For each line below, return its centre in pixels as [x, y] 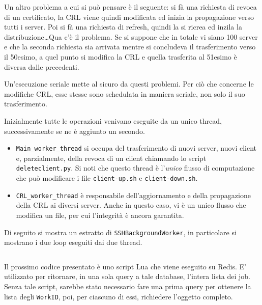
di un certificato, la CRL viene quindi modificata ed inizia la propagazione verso [129, 17]
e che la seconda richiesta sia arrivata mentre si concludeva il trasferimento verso [130, 47]
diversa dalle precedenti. [42, 66]
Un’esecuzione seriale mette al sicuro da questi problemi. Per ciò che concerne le [129, 84]
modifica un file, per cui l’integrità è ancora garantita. [100, 215]
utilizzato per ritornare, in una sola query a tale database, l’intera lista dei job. [127, 276]
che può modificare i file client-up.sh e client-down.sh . [107, 178]
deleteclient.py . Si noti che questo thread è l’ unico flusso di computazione [135, 168]
